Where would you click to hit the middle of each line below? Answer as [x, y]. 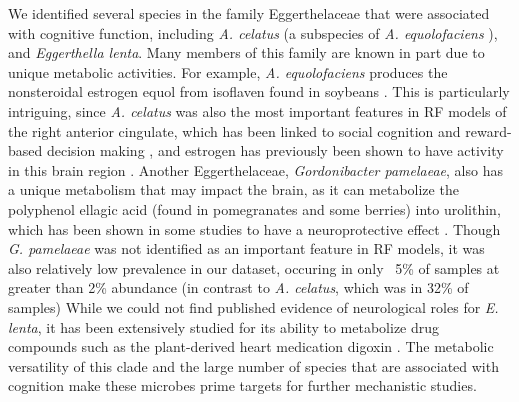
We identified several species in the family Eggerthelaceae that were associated [249, 13]
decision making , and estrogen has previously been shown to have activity [275, 150]
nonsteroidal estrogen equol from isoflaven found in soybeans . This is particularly [259, 91]
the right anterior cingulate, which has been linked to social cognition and [234, 130]
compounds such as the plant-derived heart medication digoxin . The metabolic [251, 346]
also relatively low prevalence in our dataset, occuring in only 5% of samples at [254, 267]
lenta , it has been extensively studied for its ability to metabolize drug [224, 326]
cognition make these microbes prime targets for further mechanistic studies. [242, 385]
